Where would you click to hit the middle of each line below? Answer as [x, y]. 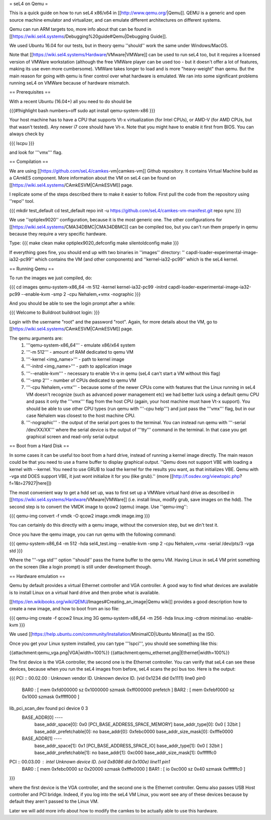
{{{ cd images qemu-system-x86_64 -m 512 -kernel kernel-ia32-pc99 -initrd [88, 287]
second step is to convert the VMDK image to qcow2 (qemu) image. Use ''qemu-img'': [99, 507]
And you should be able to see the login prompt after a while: [72, 303]
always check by [27, 134]
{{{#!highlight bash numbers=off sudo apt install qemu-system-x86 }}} [82, 111]
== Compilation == [29, 161]
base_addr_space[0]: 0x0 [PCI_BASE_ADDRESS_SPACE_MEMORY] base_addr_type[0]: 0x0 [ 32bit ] [138, 724]
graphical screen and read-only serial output [73, 437]
